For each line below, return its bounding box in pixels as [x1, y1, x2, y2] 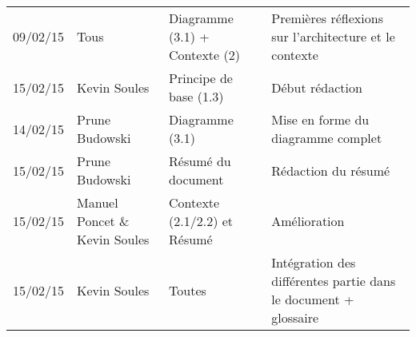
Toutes [169, 280, 206, 299]
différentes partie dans [271, 272, 396, 290]
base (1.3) [169, 87, 224, 105]
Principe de [169, 69, 233, 87]
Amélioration [271, 212, 345, 230]
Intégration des [271, 253, 356, 272]
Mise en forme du [271, 110, 370, 129]
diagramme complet [271, 129, 382, 147]
